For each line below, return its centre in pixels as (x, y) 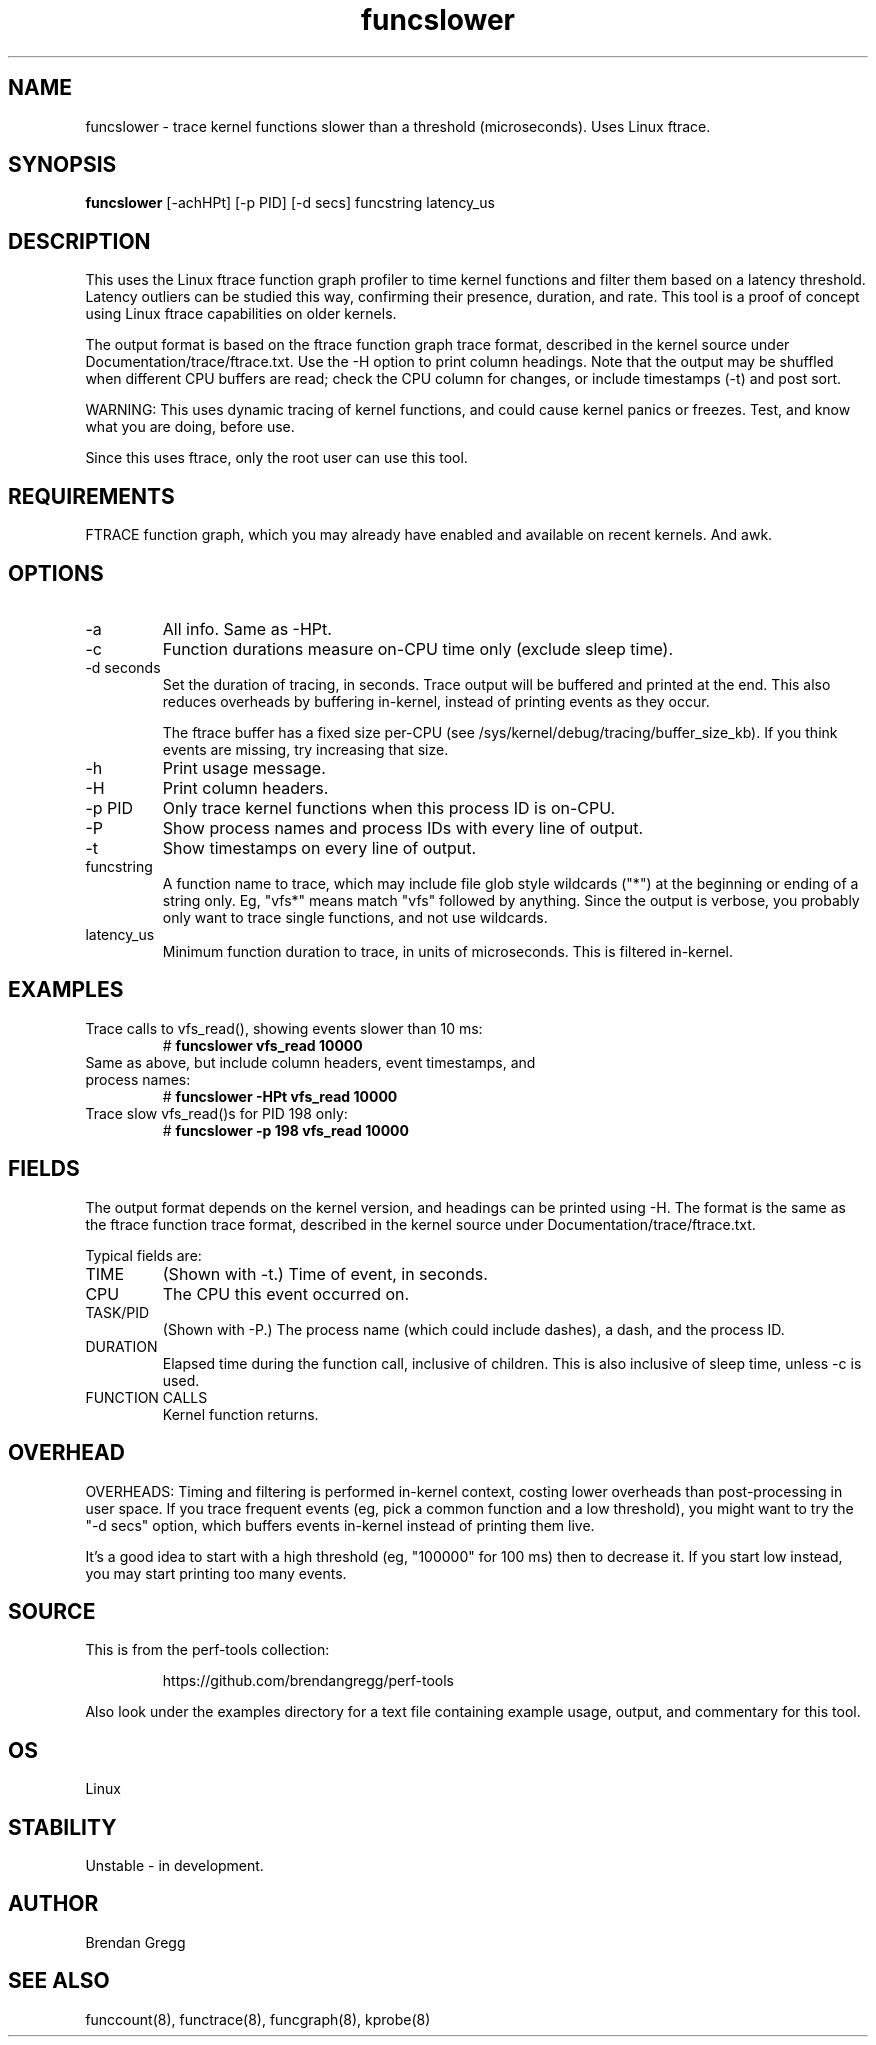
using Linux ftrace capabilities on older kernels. (241, 314)
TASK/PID (117, 1312)
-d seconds (123, 667)
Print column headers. (245, 787)
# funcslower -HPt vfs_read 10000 (280, 1096)
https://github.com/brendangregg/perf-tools (308, 1681)
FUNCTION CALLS (146, 1397)
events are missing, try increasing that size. (305, 749)
